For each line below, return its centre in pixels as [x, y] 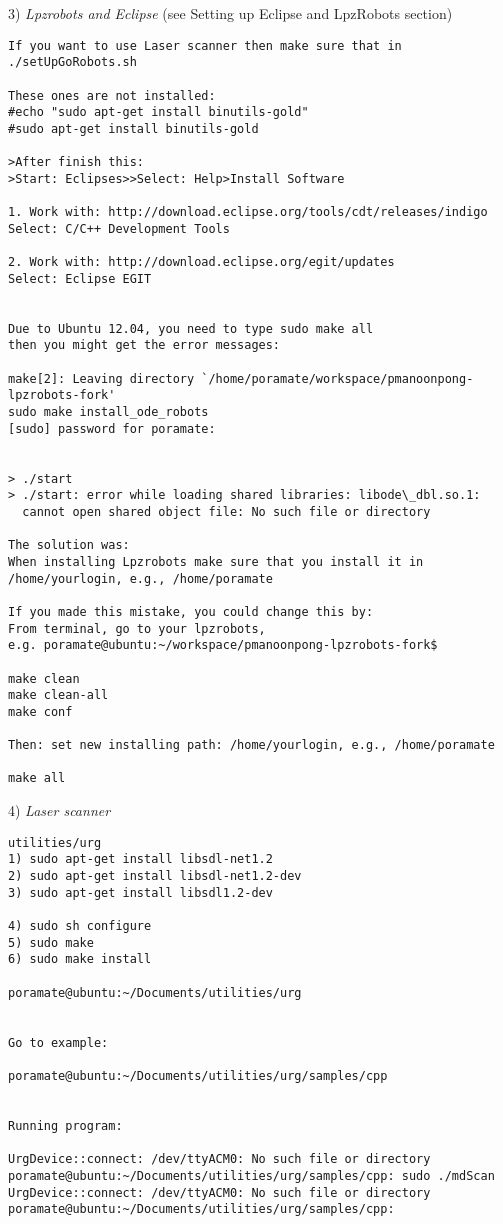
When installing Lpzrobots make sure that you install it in [216, 561]
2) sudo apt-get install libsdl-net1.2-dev [155, 876]
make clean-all [58, 695]
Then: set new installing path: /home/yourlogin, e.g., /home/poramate [251, 745]
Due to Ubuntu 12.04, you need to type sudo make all [191, 328]
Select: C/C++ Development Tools [119, 228]
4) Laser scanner [59, 810]
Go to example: [58, 1042]
